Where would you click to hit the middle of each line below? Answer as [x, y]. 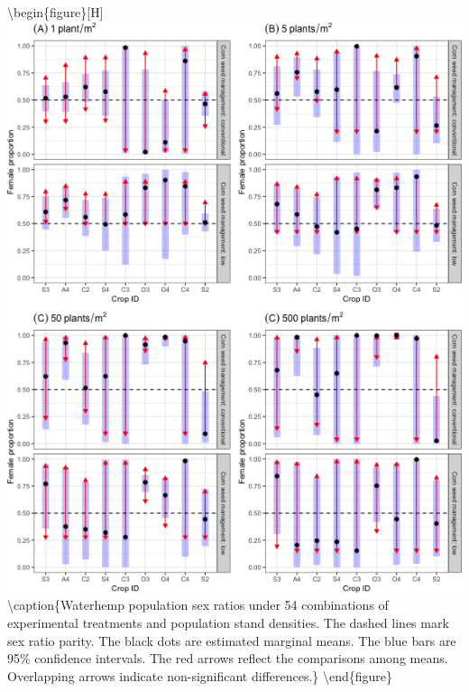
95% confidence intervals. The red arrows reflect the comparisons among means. [228, 658]
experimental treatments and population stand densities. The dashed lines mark [228, 622]
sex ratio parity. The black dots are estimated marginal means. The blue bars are [232, 640]
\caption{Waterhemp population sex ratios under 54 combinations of [198, 605]
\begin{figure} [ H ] [55, 12]
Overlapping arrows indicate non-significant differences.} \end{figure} [200, 675]
